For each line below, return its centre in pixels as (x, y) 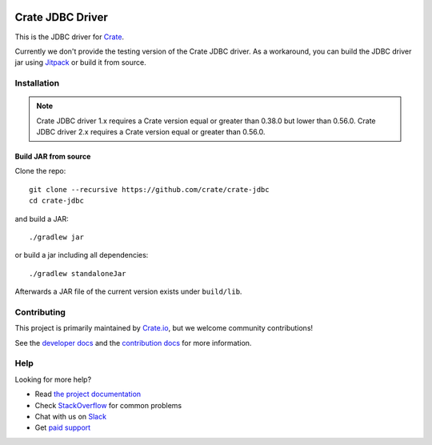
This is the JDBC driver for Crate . (69, 37)
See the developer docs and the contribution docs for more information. (133, 343)
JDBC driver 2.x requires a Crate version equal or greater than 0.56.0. (151, 132)
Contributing (40, 312)
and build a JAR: (42, 218)
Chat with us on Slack (71, 417)
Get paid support (63, 427)
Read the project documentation (88, 394)
